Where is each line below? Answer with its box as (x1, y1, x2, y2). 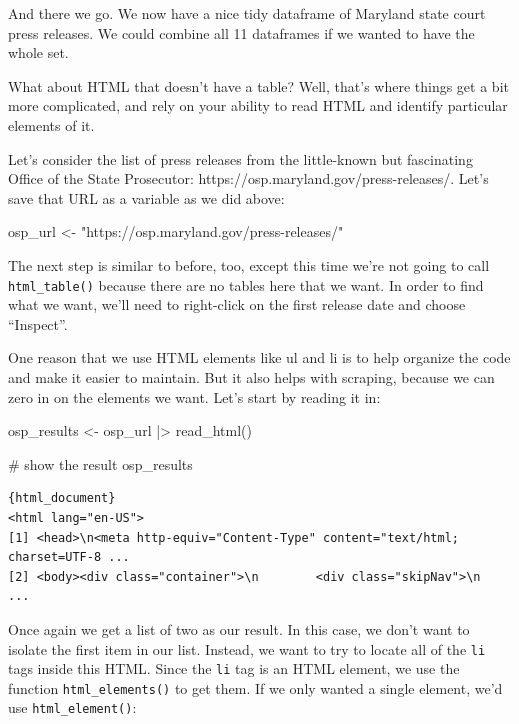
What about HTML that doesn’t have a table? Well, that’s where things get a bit (8, 75, 509, 96)
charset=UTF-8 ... (8, 550, 130, 565)
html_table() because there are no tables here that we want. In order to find (8, 274, 484, 295)
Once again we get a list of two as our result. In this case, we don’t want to (8, 618, 470, 639)
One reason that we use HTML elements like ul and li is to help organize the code (8, 347, 511, 368)
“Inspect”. (8, 313, 68, 334)
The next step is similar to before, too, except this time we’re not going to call (8, 254, 490, 275)
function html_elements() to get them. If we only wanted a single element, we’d (8, 677, 503, 698)
